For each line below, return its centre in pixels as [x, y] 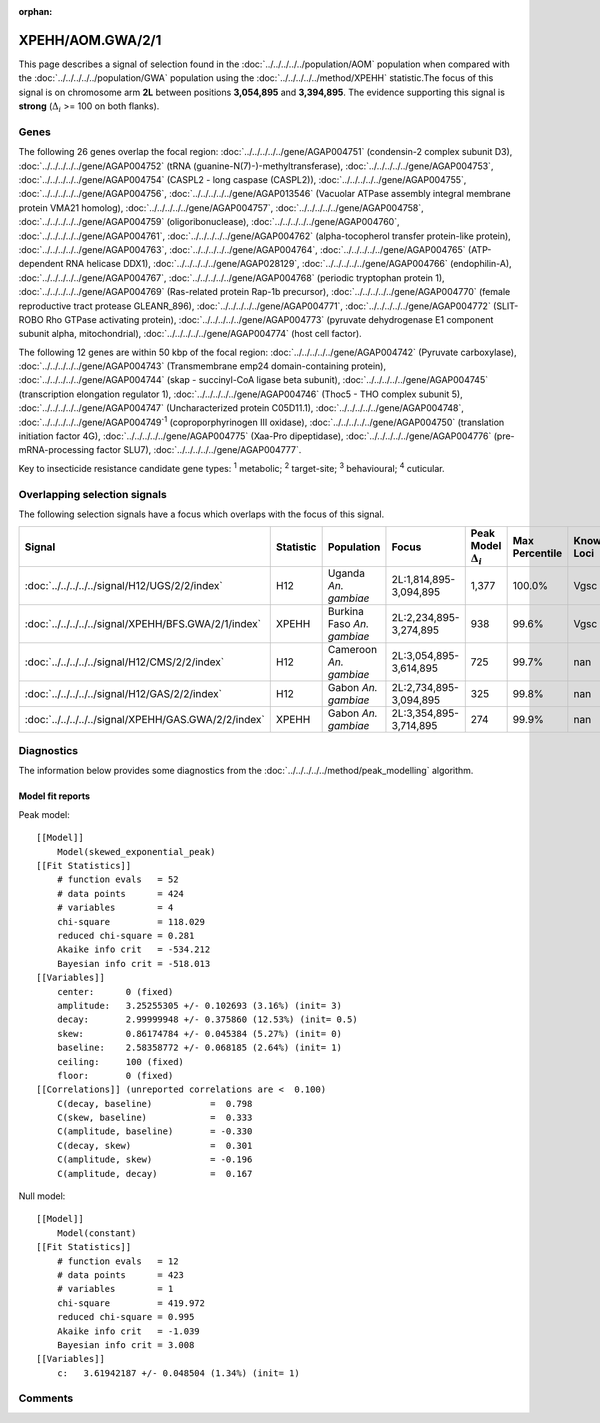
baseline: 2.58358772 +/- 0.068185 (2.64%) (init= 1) [199, 1048]
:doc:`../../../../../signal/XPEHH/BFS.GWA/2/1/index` [143, 623]
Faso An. [348, 623]
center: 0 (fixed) [115, 991]
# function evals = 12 [117, 1261]
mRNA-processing [56, 450]
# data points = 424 [120, 893]
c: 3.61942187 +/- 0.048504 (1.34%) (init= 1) [178, 1373]
